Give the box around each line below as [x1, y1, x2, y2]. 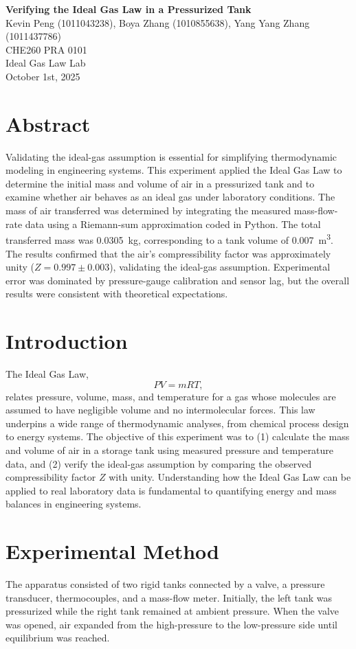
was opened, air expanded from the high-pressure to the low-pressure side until [5, 617, 337, 631]
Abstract [5, 109, 91, 137]
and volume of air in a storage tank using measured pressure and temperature [5, 442, 334, 457]
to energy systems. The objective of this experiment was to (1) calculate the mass [5, 429, 350, 444]
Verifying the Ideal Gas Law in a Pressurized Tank [5, 2, 252, 16]
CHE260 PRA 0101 [5, 42, 87, 56]
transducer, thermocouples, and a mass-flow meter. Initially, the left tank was [5, 590, 332, 604]
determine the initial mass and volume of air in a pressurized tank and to [5, 176, 315, 190]
